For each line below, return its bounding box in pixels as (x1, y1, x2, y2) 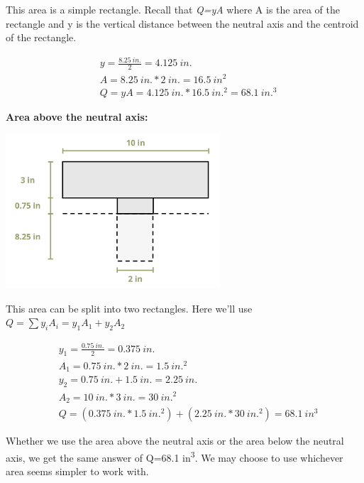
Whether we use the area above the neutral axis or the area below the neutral (6, 433, 344, 448)
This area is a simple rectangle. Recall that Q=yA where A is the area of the (6, 2, 340, 16)
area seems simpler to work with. (6, 464, 149, 479)
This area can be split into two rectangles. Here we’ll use (6, 300, 253, 315)
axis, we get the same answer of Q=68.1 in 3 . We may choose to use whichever (6, 447, 343, 465)
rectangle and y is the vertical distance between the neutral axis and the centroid (6, 16, 359, 31)
